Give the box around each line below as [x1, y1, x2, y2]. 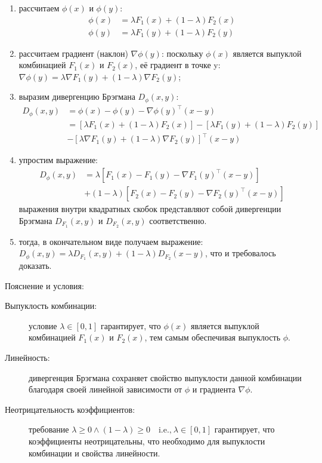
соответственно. [149, 214, 207, 226]
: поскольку [161, 47, 203, 59]
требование [29, 423, 69, 436]
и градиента [192, 383, 236, 395]
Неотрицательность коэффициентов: [5, 403, 135, 415]
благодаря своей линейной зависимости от [29, 383, 182, 395]
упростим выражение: [18, 154, 98, 166]
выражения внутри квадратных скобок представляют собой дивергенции [18, 203, 281, 215]
